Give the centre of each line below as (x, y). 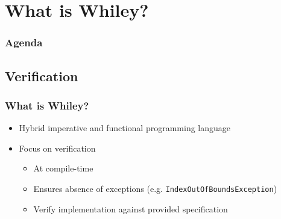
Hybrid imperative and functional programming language (125, 128)
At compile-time (63, 168)
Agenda (24, 42)
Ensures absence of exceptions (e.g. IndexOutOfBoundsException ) (155, 188)
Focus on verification (57, 148)
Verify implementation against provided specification (131, 208)
